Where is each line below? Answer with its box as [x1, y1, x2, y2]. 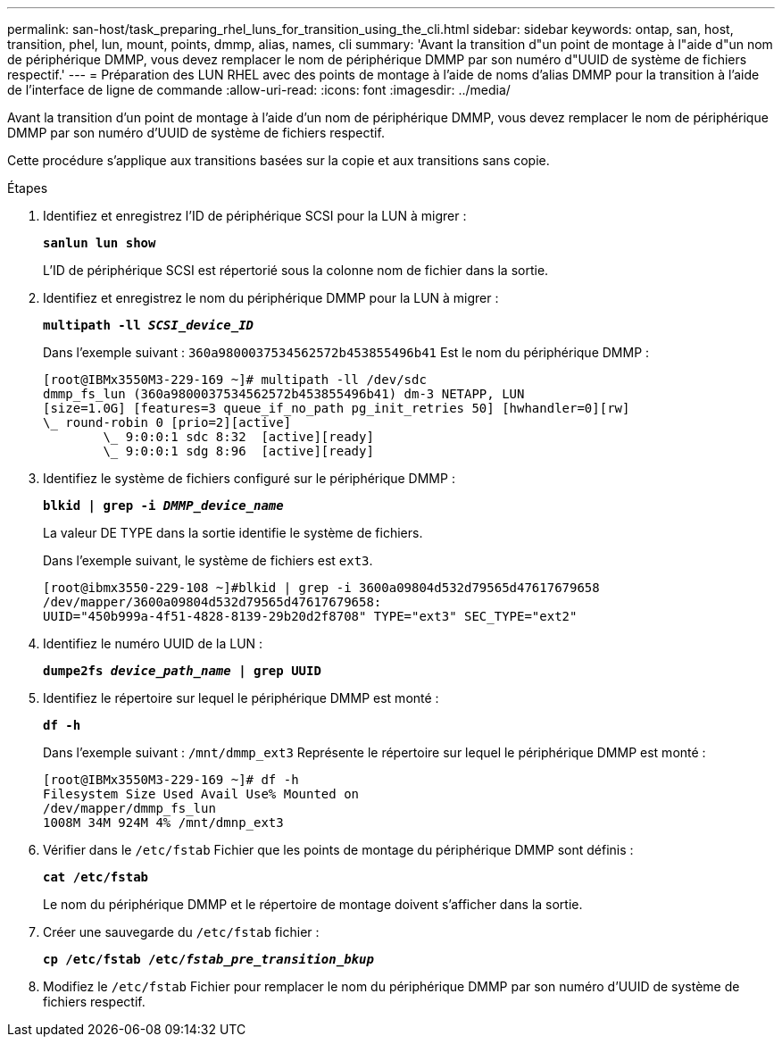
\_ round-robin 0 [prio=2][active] [43, 415, 292, 430]
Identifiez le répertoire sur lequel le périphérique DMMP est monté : [43, 690, 439, 706]
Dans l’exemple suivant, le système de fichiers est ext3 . [43, 553, 373, 568]
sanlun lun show [43, 236, 156, 250]
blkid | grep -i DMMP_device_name [43, 498, 284, 513]
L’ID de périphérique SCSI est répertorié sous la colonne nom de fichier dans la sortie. [43, 263, 549, 278]
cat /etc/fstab [43, 870, 149, 884]
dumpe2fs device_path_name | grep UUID [43, 664, 321, 678]
